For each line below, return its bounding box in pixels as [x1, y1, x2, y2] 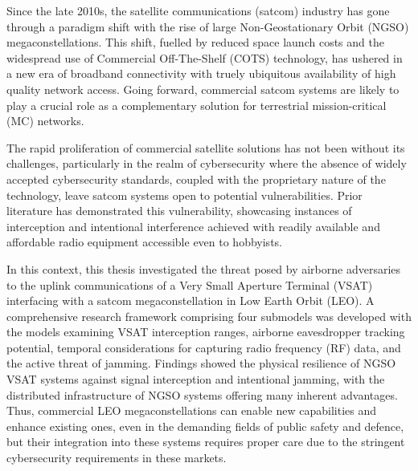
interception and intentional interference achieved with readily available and [6, 217, 380, 234]
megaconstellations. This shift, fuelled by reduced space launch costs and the [6, 34, 384, 51]
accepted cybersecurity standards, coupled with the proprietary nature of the [6, 170, 386, 187]
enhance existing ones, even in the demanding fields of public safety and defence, [6, 417, 404, 434]
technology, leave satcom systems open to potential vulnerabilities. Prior [6, 186, 363, 203]
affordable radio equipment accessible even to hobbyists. [6, 233, 282, 250]
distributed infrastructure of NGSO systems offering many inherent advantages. [6, 386, 398, 403]
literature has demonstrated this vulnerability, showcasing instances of [6, 202, 352, 219]
